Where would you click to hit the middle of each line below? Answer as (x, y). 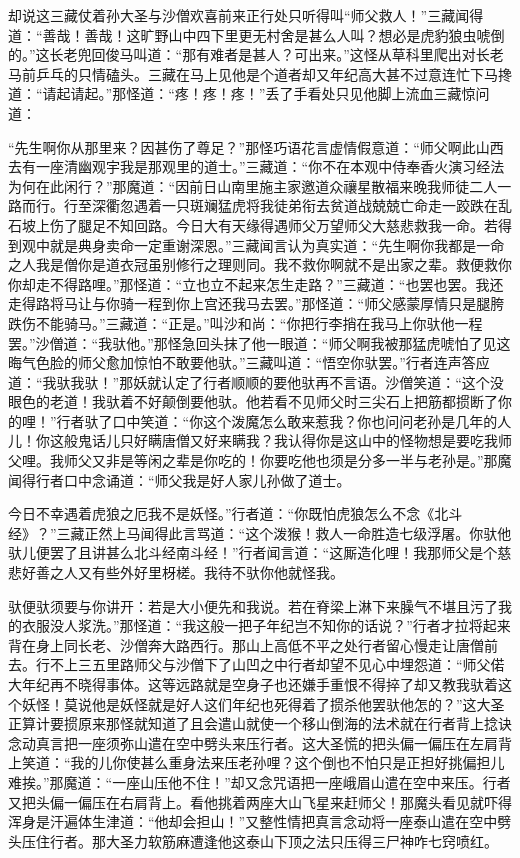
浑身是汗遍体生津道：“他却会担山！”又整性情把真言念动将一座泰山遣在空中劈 (260, 821)
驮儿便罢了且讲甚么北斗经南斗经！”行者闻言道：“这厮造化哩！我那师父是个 (253, 552)
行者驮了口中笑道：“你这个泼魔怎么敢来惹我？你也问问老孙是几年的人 (284, 420)
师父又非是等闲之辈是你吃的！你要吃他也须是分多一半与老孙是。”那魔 (287, 460)
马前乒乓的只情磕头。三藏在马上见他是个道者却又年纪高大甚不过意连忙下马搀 (260, 73)
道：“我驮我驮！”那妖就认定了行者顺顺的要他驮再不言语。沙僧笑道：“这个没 (256, 381)
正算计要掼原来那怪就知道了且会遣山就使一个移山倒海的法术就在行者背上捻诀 (260, 723)
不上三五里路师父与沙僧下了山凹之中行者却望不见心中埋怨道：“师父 (270, 664)
